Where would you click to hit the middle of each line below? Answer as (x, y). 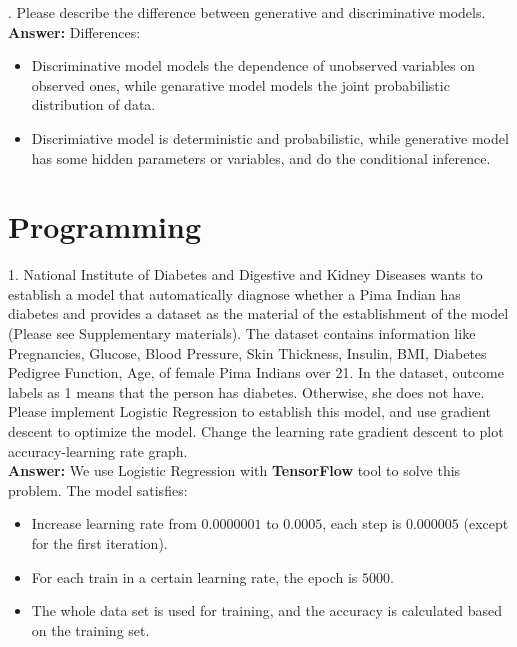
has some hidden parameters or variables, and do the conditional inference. (261, 157)
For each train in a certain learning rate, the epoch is (194, 576)
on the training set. (90, 629)
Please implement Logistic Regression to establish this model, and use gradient (250, 411)
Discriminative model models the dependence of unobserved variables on (253, 65)
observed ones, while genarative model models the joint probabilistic (240, 84)
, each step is (362, 523)
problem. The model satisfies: (98, 489)
